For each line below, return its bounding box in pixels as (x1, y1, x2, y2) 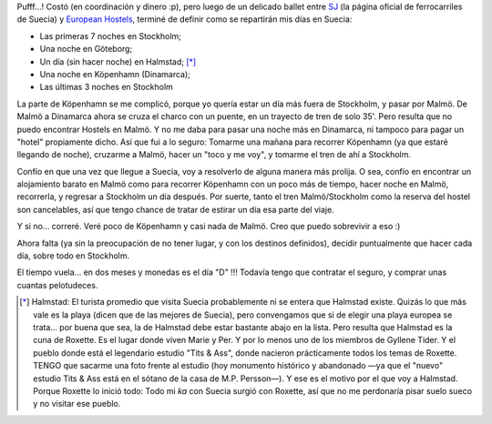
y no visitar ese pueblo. (33, 399, 121, 409)
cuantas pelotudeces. (16, 279, 98, 290)
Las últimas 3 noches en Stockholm (39, 82, 173, 93)
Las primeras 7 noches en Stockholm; (39, 30, 182, 41)
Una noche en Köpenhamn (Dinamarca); (39, 68, 190, 79)
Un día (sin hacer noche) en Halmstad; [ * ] (39, 56, 197, 67)
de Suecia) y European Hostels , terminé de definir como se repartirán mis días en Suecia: (16, 14, 353, 25)
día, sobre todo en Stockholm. (16, 250, 130, 261)
